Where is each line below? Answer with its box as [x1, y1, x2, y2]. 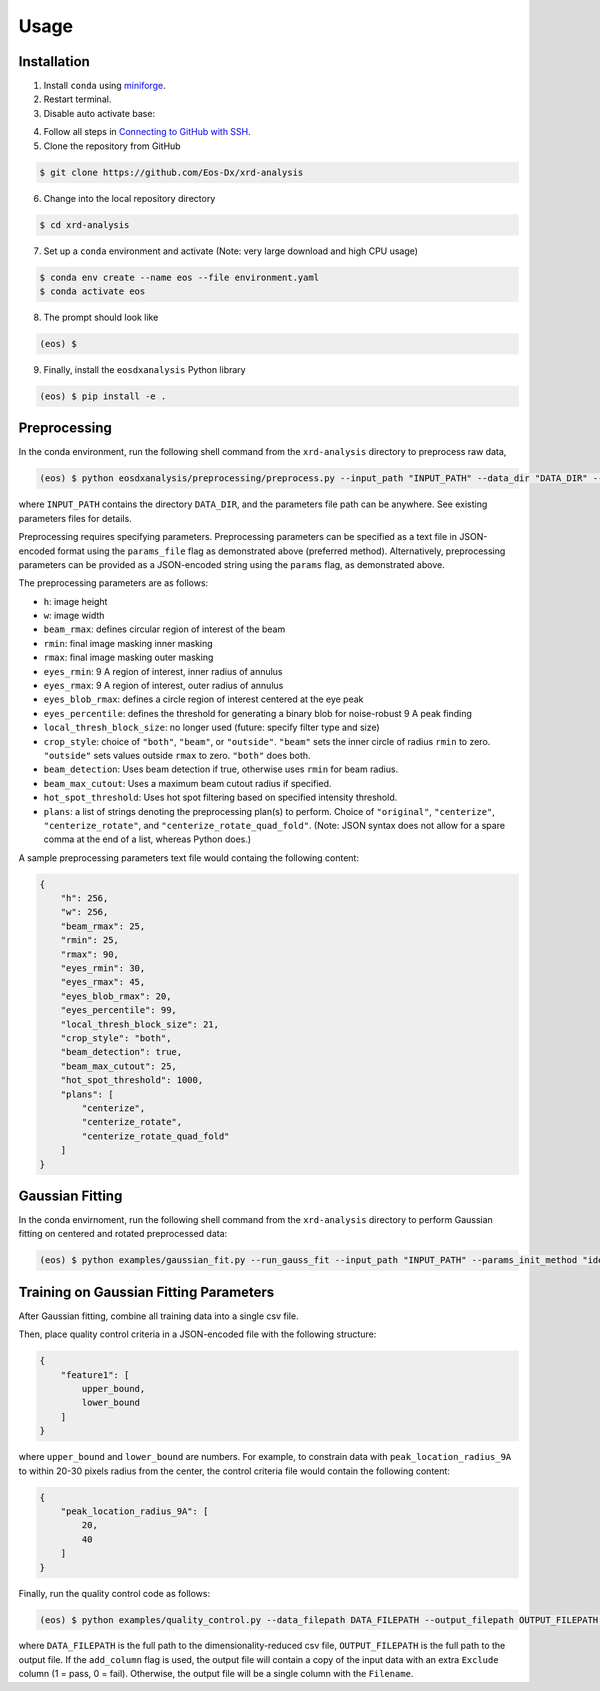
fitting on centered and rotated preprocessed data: [18, 1228, 228, 1240]
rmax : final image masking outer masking [43, 651, 214, 664]
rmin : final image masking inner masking [43, 637, 214, 649]
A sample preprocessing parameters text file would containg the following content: [18, 851, 360, 864]
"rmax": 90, [60, 948, 120, 960]
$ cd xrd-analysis [39, 219, 130, 230]
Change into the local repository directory [43, 192, 216, 204]
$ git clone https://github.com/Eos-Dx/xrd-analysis [39, 166, 304, 178]
